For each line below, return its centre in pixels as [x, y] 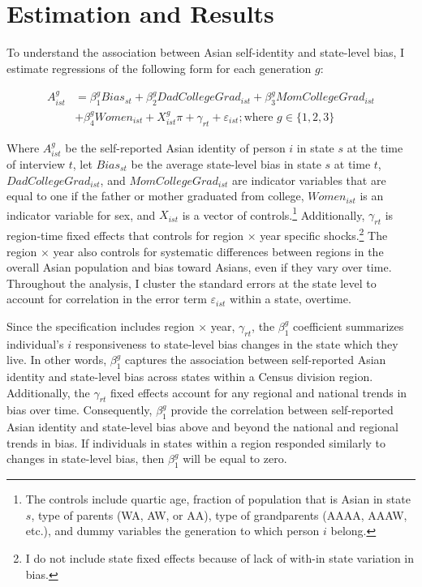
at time [352, 164]
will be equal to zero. [235, 458]
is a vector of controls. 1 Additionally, [273, 213]
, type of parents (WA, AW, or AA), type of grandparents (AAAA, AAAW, [219, 514]
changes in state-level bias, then [86, 458]
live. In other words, [57, 360]
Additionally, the [48, 392]
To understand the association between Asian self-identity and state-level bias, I [206, 52]
